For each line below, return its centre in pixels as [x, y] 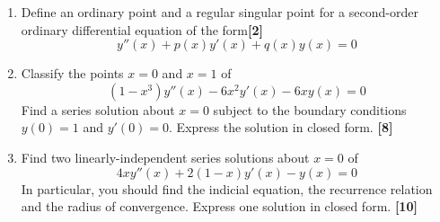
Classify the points [72, 73]
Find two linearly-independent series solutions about [165, 157]
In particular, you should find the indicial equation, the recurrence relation [227, 188]
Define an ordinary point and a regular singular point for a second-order [220, 12]
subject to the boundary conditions [310, 109]
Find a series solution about [98, 109]
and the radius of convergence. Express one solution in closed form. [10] [219, 206]
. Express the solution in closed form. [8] [281, 127]
